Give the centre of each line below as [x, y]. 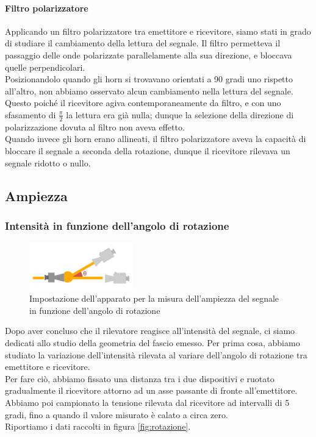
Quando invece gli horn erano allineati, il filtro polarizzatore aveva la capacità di [156, 139]
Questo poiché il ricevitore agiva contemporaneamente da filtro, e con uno [143, 103]
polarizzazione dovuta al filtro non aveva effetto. [95, 126]
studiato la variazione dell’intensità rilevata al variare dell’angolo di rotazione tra [156, 354]
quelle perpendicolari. [45, 67]
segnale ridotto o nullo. [48, 162]
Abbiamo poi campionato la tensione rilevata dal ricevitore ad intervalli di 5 [147, 403]
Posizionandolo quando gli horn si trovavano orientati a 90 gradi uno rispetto [149, 79]
